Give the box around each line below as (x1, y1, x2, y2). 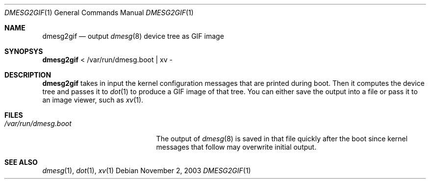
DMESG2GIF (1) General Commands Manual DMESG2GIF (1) (4, 8, 194, 17)
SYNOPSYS (4, 47, 43, 55)
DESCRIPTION (4, 71, 51, 79)
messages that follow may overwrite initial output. (156, 143, 317, 151)
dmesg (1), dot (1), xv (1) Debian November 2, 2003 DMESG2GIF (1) (42, 166, 251, 175)
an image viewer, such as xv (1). (42, 96, 144, 104)
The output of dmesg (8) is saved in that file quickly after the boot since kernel (156, 134, 408, 143)
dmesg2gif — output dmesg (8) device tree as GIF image (42, 32, 224, 40)
